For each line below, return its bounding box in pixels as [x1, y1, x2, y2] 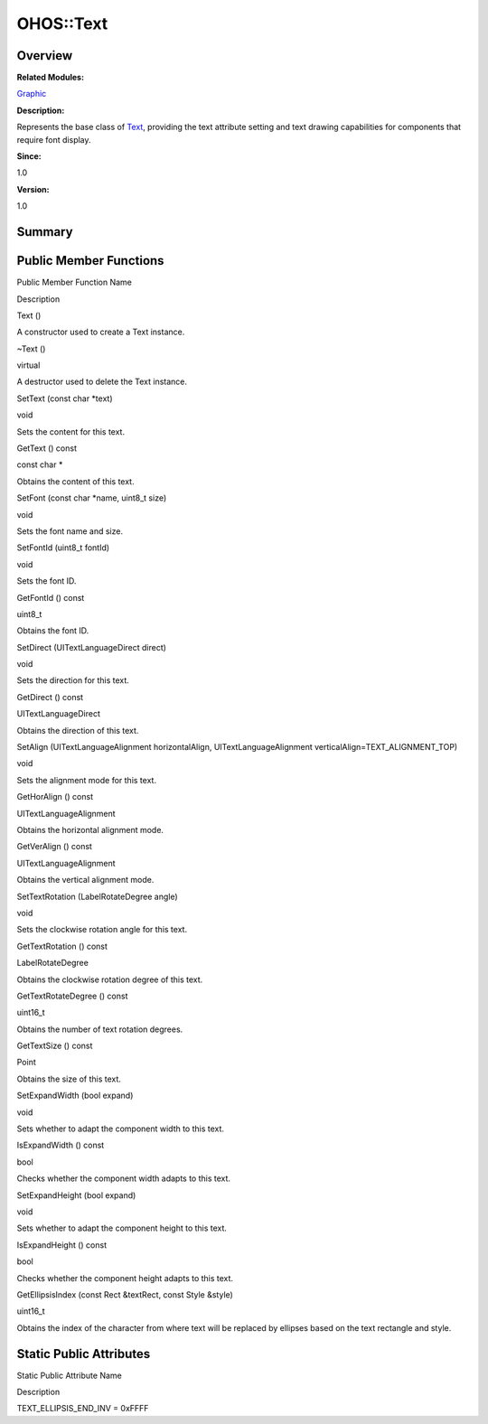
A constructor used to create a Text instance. [16, 326, 185, 338]
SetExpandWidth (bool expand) [16, 1090, 134, 1101]
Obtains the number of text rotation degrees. [16, 1024, 183, 1035]
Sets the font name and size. [16, 525, 124, 537]
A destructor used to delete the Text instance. [16, 376, 188, 388]
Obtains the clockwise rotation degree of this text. [16, 974, 203, 985]
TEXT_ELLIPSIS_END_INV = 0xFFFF [16, 1403, 149, 1414]
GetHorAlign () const [16, 792, 94, 802]
